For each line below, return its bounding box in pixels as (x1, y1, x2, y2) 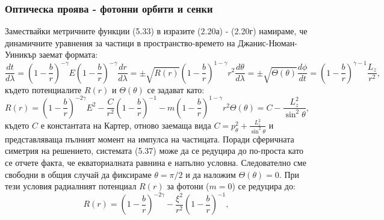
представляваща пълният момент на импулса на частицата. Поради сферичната (5, 132, 294, 145)
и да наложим (185, 168, 236, 180)
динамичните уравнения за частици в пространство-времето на (5, 36, 235, 49)
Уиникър (5, 48, 37, 61)
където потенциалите (5, 83, 82, 96)
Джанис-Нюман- (238, 36, 297, 49)
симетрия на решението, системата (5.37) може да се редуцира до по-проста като (5, 144, 304, 157)
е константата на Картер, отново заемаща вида (40, 118, 211, 131)
